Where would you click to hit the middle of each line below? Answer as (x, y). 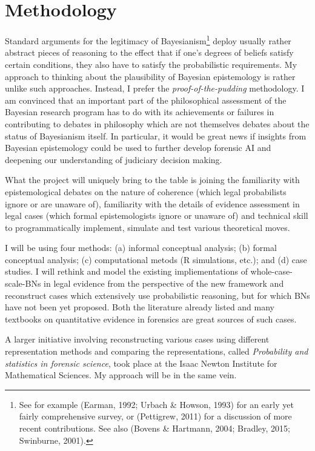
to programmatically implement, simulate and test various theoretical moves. (148, 227)
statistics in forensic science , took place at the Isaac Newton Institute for (141, 363)
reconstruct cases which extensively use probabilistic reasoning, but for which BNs (157, 295)
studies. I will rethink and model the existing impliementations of (126, 271)
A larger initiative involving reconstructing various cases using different (137, 339)
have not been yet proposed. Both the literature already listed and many (140, 307)
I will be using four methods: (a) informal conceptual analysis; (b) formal (141, 248)
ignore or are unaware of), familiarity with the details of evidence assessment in (152, 203)
